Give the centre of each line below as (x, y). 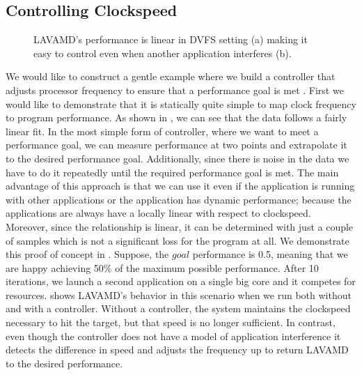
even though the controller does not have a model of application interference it (173, 336)
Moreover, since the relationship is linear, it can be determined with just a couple (180, 226)
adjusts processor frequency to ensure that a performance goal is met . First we (175, 90)
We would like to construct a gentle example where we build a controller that (171, 76)
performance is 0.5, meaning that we (270, 254)
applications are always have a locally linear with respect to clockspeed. (158, 213)
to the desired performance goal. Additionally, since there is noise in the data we (178, 158)
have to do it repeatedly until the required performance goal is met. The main (172, 172)
